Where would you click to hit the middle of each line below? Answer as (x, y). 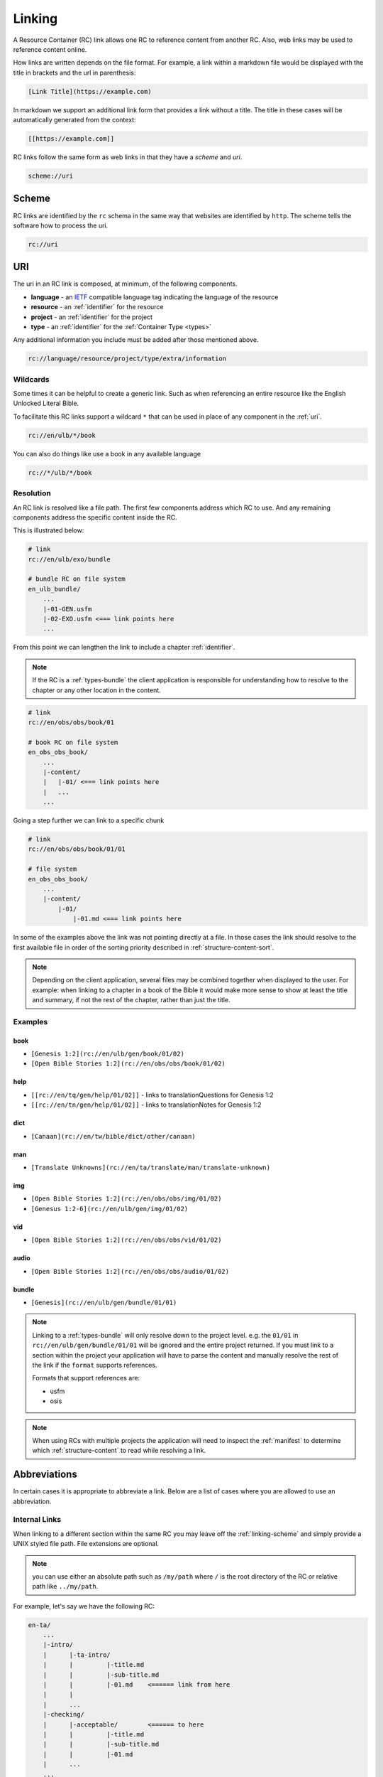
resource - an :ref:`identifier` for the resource (97, 307)
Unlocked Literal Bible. (46, 403)
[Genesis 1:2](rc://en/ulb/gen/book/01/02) (107, 1054)
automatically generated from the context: (74, 120)
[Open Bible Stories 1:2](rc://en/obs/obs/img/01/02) (126, 1199)
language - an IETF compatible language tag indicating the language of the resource (155, 297)
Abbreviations (45, 1475)
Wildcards (31, 379)
